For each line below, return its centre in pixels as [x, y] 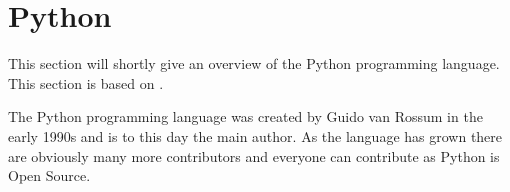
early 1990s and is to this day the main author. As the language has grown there [255, 135]
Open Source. [49, 175]
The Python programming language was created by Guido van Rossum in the [245, 116]
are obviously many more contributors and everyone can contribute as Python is [254, 155]
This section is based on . [86, 82]
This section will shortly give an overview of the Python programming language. [254, 63]
